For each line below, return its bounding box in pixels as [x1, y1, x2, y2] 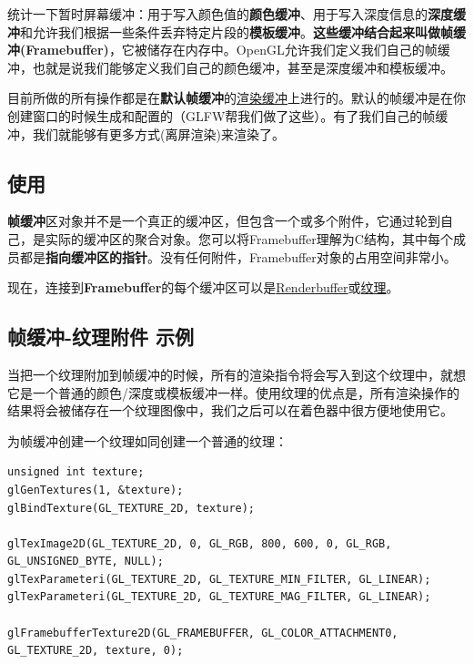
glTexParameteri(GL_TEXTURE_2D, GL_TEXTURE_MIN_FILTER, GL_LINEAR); [7, 572, 431, 586]
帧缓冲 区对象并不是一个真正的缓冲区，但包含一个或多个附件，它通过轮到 [7, 211, 440, 230]
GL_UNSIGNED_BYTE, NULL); [7, 555, 164, 568]
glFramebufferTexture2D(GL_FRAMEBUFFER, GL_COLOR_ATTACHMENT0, [7, 626, 398, 639]
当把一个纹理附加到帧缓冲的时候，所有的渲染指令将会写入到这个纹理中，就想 [7, 364, 466, 383]
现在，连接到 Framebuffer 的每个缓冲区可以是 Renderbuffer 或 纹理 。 [7, 278, 399, 297]
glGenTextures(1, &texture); [7, 483, 184, 496]
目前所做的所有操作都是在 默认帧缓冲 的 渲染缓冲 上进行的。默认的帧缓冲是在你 [7, 88, 466, 107]
